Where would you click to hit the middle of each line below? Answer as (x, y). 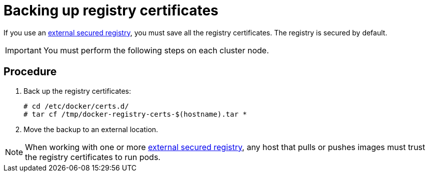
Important (23, 50)
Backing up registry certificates (111, 10)
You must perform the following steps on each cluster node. (156, 50)
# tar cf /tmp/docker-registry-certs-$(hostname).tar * (135, 114)
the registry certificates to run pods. (93, 157)
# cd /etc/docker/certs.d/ (76, 106)
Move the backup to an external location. (91, 129)
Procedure (30, 72)
